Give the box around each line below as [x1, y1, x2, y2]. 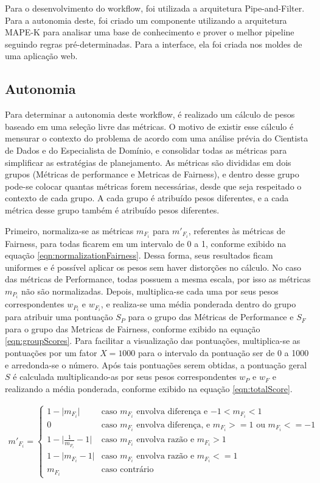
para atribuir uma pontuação [5, 310, 113, 323]
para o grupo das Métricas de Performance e [128, 310, 294, 323]
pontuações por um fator [5, 346, 97, 359]
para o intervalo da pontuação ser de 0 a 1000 [138, 346, 309, 359]
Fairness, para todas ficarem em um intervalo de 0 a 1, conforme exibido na [5, 237, 287, 249]
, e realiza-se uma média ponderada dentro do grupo [100, 298, 296, 310]
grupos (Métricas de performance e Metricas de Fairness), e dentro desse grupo [5, 168, 299, 181]
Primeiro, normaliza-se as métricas [5, 224, 134, 237]
